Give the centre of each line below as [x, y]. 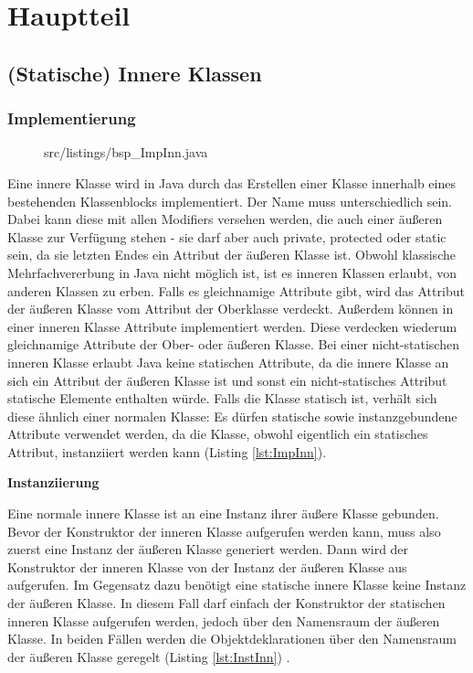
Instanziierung [53, 482]
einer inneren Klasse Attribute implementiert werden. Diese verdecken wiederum [232, 326]
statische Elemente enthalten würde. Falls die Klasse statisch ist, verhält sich [222, 398]
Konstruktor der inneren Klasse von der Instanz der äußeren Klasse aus [207, 566]
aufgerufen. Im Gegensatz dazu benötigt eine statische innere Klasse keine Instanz [237, 585]
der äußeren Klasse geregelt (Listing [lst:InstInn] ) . [149, 656]
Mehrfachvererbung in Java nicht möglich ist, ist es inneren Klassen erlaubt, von [232, 272]
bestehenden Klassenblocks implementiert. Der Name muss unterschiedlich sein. [230, 201]
